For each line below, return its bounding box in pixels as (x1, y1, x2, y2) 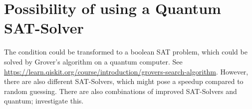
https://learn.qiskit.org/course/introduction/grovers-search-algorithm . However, (4, 66, 249, 76)
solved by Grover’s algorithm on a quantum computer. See (4, 56, 183, 66)
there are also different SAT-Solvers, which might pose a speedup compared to (4, 76, 244, 86)
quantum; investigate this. (4, 95, 84, 106)
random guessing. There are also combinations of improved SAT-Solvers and (4, 85, 237, 96)
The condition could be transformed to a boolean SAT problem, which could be (4, 46, 248, 57)
